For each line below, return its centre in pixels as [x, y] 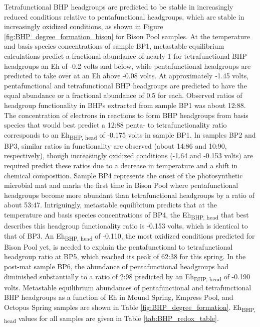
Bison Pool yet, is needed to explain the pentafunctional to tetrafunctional [118, 246]
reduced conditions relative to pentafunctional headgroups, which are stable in [124, 16]
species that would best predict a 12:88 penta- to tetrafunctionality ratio [115, 125]
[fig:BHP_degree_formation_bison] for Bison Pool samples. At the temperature [127, 36]
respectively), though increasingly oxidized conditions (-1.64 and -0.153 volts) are [129, 155]
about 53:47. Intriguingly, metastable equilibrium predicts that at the [110, 205]
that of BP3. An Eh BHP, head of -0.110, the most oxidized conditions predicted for [129, 236]
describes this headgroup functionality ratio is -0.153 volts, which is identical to [126, 226]
